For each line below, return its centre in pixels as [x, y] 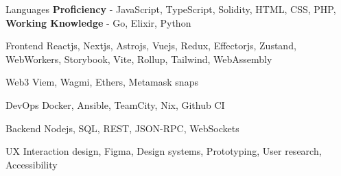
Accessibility [32, 164]
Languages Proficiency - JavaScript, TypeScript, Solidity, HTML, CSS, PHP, [171, 9]
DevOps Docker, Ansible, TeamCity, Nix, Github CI [115, 104]
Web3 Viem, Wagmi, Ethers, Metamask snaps [102, 82]
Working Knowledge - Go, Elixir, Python [98, 22]
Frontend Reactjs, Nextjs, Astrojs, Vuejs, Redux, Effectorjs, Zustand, [151, 46]
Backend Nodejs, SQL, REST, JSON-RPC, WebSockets [122, 128]
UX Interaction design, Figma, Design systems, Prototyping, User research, [164, 151]
